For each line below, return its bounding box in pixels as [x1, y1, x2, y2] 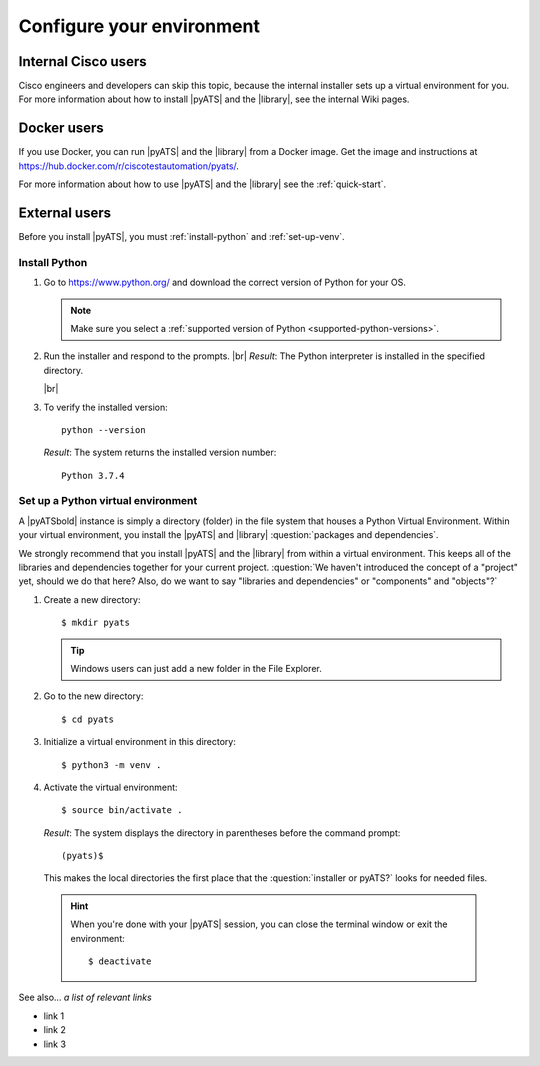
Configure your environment [18, 15, 260, 37]
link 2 [43, 1024, 67, 1036]
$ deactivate [88, 956, 152, 967]
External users [18, 204, 112, 221]
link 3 [43, 1038, 67, 1050]
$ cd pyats [61, 713, 115, 725]
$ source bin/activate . [61, 805, 183, 816]
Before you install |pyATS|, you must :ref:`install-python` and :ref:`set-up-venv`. [18, 231, 345, 243]
